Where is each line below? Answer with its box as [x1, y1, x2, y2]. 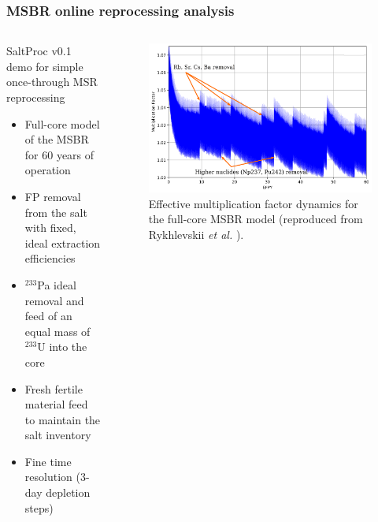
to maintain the [24, 411, 101, 427]
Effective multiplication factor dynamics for [148, 195, 358, 211]
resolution [24, 468, 72, 485]
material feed [24, 396, 88, 412]
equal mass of [24, 323, 91, 339]
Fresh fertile [24, 380, 83, 397]
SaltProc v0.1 [6, 43, 72, 59]
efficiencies [24, 250, 76, 267]
